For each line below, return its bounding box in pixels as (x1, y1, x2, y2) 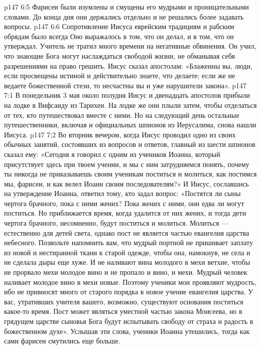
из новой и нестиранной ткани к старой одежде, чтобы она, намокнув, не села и (4, 247, 250, 257)
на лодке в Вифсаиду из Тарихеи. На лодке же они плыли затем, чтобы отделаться (4, 99, 257, 110)
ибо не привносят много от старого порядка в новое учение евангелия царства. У (4, 286, 253, 297)
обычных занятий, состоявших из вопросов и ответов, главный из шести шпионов (4, 139, 255, 149)
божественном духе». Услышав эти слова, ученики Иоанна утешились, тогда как (4, 325, 250, 336)
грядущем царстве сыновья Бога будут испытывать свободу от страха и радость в (4, 316, 253, 326)
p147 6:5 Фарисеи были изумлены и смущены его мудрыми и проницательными (4, 2, 249, 12)
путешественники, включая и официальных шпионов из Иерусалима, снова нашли (4, 119, 256, 130)
